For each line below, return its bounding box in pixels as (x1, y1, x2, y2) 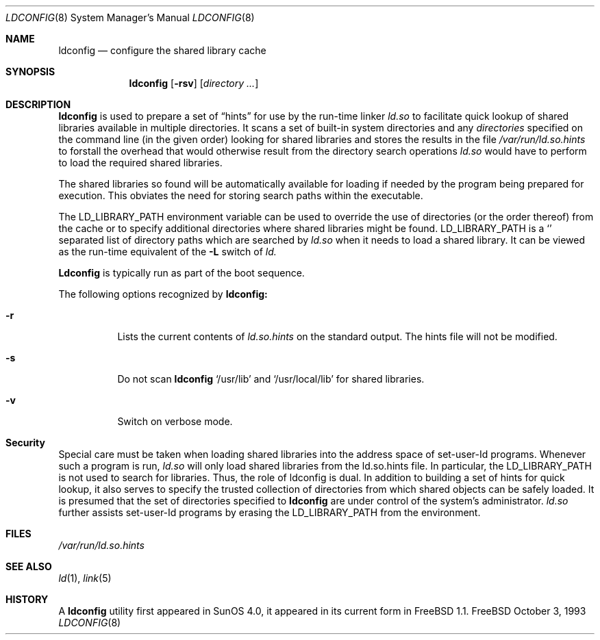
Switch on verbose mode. (117, 415, 233, 427)
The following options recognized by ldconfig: (58, 288, 268, 300)
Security (5, 437, 45, 448)
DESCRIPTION (5, 99, 71, 110)
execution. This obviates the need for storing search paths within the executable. (58, 190, 423, 201)
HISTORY (5, 593, 49, 605)
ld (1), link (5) (58, 572, 112, 584)
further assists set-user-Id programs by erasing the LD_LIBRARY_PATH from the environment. (58, 507, 481, 518)
